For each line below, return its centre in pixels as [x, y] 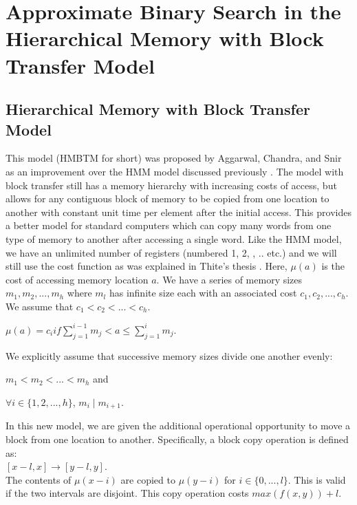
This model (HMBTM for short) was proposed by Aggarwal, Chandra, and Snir [174, 158]
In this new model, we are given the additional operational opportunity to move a [178, 426]
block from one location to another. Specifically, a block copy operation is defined [177, 439]
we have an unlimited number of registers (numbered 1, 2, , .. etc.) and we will [171, 252]
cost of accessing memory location [77, 279]
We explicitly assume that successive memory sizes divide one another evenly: [169, 355]
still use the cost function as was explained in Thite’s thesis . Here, [147, 266]
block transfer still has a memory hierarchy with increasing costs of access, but [171, 185]
